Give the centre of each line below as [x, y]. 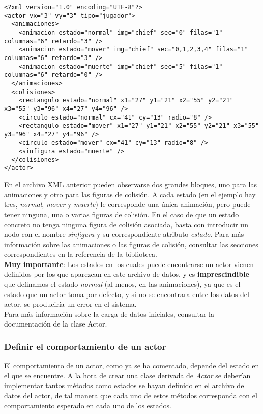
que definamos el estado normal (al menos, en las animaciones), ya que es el [122, 284]
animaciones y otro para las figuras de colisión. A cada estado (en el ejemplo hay [130, 194]
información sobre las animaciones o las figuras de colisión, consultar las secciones [131, 244]
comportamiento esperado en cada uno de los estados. [88, 405]
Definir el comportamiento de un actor [85, 346]
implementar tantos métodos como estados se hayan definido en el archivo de [124, 385]
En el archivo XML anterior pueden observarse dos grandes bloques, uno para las [130, 184]
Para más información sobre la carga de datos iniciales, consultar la [109, 314]
